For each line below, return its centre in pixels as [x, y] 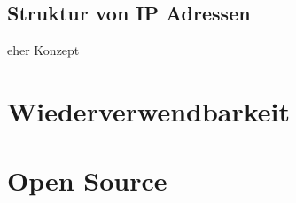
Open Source [87, 180]
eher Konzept [43, 50]
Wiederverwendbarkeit [149, 110]
